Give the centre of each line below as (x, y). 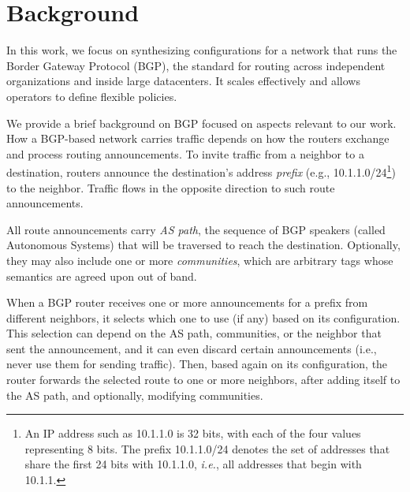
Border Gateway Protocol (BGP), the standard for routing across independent (196, 65)
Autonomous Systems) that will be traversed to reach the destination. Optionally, (203, 245)
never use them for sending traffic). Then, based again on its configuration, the (197, 364)
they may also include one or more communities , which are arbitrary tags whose (200, 260)
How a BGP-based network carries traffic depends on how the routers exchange (198, 138)
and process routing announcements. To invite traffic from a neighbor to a (185, 153)
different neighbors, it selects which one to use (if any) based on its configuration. (203, 317)
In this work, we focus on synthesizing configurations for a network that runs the (202, 50)
